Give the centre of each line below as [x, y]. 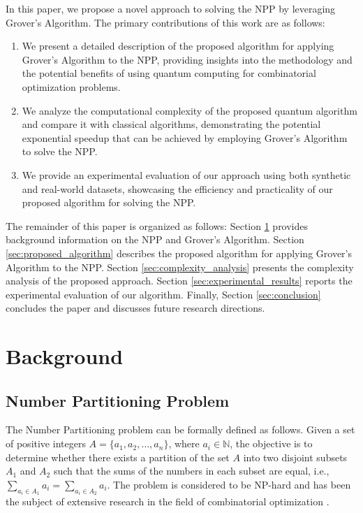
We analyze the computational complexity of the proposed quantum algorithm [190, 110]
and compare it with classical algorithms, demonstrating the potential [171, 124]
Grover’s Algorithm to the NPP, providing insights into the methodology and [187, 59]
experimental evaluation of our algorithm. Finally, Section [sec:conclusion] [163, 294]
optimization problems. [71, 86]
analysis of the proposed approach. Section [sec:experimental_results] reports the [179, 281]
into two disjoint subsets [295, 457]
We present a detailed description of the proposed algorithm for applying [178, 46]
